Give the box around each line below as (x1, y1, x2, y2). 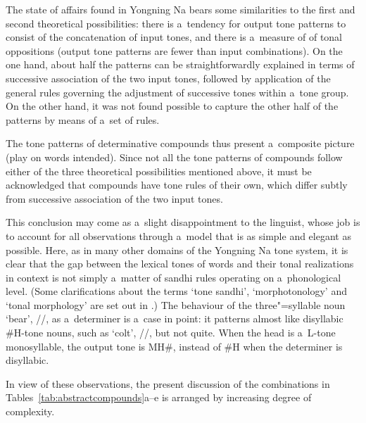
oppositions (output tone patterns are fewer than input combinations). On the (6, 43, 343, 58)
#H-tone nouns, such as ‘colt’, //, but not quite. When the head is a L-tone (6, 325, 336, 340)
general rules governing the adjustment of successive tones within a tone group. (6, 84, 349, 99)
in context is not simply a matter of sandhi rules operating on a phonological (6, 270, 341, 284)
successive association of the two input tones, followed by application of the (6, 70, 331, 85)
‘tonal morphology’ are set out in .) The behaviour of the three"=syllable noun (6, 297, 346, 312)
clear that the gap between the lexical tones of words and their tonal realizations (6, 256, 354, 271)
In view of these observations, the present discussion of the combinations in (6, 376, 330, 391)
